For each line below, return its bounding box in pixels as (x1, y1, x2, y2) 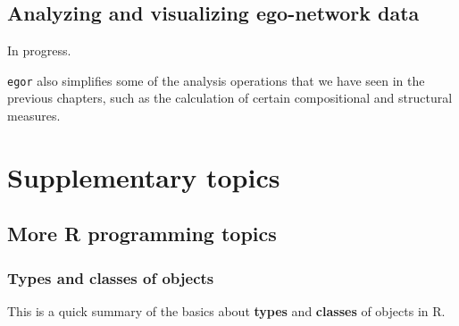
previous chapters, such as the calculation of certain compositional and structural (7, 88, 453, 107)
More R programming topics (7, 220, 277, 247)
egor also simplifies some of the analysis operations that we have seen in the (7, 71, 425, 89)
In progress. (7, 41, 71, 60)
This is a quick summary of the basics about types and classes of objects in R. (7, 302, 446, 321)
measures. (7, 106, 61, 125)
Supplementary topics (7, 158, 280, 195)
